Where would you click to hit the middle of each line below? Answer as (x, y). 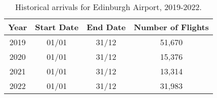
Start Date (57, 27)
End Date (106, 27)
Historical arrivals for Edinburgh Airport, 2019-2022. (108, 7)
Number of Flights (171, 27)
